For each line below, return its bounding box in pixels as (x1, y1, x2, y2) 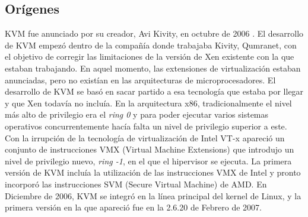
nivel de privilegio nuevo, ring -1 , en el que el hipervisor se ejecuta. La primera (5, 154, 292, 167)
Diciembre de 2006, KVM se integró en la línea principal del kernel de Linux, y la (5, 189, 301, 202)
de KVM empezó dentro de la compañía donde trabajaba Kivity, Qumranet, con (5, 38, 297, 51)
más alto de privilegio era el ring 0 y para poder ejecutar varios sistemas (5, 108, 269, 121)
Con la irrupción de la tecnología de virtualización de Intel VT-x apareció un (5, 131, 285, 144)
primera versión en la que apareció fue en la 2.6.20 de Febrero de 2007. (5, 201, 262, 213)
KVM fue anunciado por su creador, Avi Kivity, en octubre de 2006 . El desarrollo (5, 27, 304, 40)
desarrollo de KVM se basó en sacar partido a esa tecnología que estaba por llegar (5, 85, 304, 98)
